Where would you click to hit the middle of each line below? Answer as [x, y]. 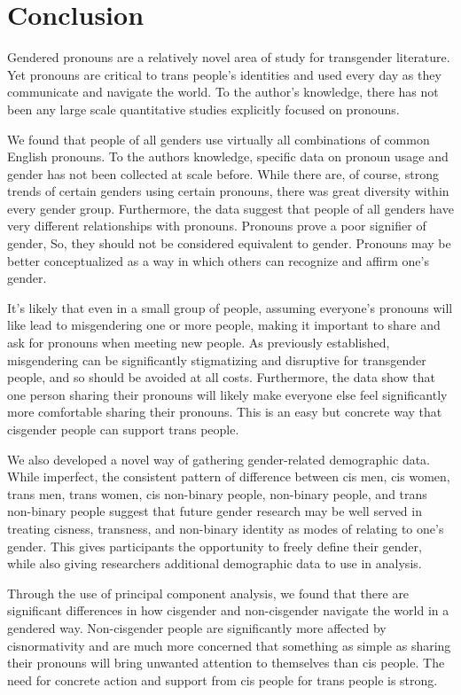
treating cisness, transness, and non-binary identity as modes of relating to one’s [226, 528]
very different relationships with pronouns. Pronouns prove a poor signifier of [217, 226]
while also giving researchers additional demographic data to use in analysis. [215, 563]
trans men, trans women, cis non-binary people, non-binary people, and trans [217, 493]
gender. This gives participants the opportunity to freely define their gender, [215, 546]
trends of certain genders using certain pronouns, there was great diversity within [228, 191]
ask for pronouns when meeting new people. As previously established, [199, 343]
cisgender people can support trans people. [123, 429]
